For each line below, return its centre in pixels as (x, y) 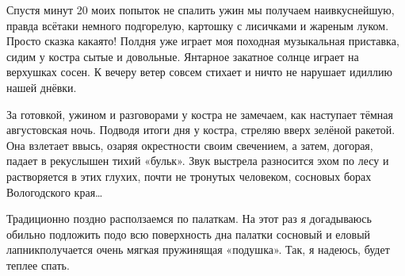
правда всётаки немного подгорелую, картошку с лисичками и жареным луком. (198, 25)
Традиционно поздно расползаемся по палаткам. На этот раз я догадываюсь (189, 218)
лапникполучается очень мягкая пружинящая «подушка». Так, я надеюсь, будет (198, 249)
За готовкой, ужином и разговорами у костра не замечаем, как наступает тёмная (200, 114)
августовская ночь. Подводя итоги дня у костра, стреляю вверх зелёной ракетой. (201, 130)
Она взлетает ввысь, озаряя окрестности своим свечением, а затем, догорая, (190, 145)
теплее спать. (38, 264)
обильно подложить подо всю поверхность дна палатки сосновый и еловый (189, 234)
